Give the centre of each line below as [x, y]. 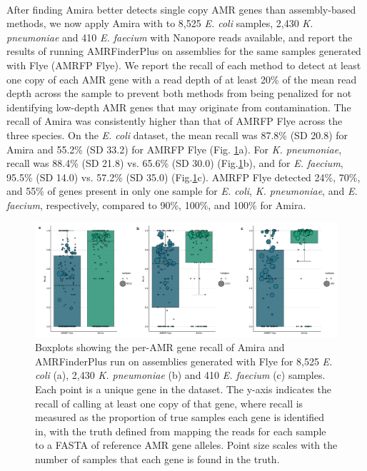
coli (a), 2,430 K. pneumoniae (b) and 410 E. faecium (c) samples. [180, 375]
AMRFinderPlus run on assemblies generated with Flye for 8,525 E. [184, 361]
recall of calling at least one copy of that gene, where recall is [169, 403]
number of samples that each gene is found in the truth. [157, 459]
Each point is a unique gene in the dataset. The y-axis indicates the [183, 389]
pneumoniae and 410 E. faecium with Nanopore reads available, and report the [180, 37]
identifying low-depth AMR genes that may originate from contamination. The [179, 107]
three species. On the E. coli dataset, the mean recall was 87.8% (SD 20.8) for [177, 135]
